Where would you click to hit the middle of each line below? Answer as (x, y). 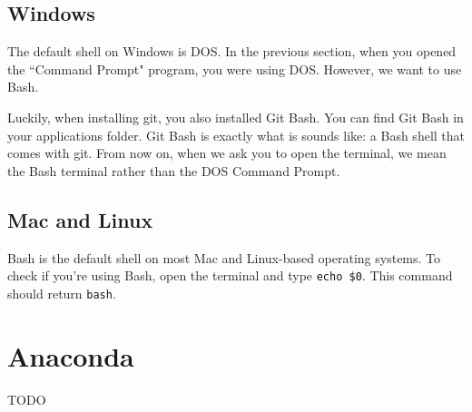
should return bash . (62, 293)
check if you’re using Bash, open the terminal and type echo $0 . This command (230, 275)
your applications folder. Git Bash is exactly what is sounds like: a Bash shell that (236, 135)
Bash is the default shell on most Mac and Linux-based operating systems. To (224, 257)
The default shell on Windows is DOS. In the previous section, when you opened (232, 51)
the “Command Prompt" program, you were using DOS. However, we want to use (235, 69)
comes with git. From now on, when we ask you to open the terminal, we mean (227, 153)
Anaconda (71, 355)
